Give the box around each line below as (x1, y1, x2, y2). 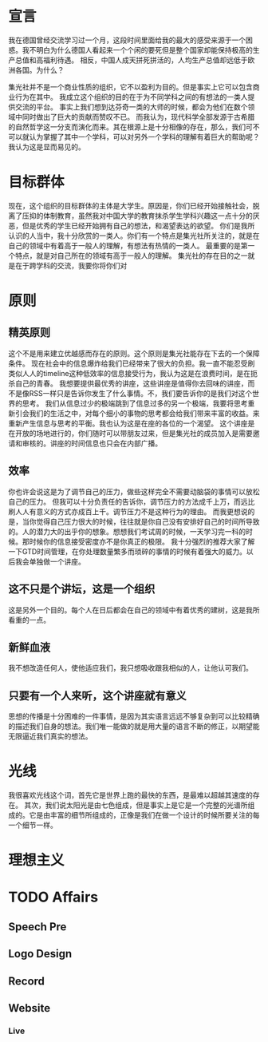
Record (8, 974, 45, 988)
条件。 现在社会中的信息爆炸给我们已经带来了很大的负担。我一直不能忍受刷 (8, 359, 255, 368)
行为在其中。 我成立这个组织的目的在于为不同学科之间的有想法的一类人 (14, 92, 248, 101)
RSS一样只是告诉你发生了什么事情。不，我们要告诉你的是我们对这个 (29, 388, 253, 398)
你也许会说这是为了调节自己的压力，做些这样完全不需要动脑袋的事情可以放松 (8, 486, 260, 496)
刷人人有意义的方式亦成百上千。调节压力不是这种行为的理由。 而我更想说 (8, 506, 248, 516)
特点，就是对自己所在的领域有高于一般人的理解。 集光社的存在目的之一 (14, 251, 248, 260)
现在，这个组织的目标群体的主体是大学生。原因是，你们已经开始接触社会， (8, 200, 253, 210)
